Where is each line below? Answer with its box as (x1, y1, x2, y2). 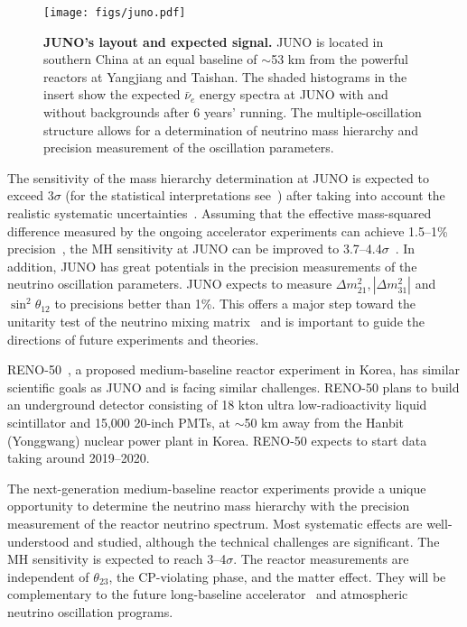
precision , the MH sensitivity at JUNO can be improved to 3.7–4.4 (7, 239, 382, 258)
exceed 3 (7, 186, 54, 205)
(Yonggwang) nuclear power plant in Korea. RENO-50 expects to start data (7, 430, 427, 449)
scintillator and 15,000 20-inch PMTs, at (7, 412, 230, 431)
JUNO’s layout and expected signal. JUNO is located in (43, 32, 384, 51)
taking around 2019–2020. (7, 448, 150, 467)
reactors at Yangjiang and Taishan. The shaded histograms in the (43, 67, 407, 86)
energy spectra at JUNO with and (200, 85, 388, 104)
